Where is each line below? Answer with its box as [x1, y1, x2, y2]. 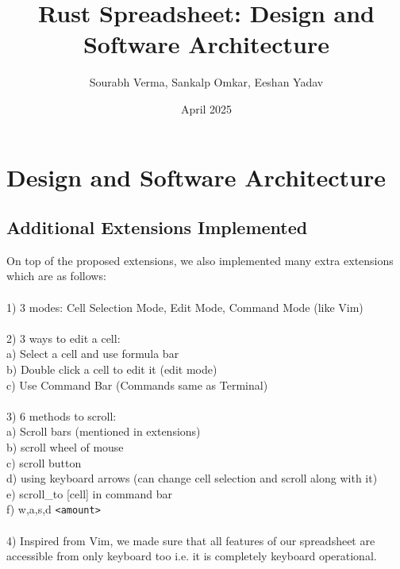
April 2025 [180, 100, 233, 117]
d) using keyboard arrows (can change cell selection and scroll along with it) [6, 470, 378, 486]
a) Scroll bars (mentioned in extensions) [6, 423, 201, 440]
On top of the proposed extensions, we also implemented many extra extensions [6, 252, 394, 268]
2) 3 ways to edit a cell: [6, 329, 121, 346]
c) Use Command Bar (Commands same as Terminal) [6, 376, 268, 393]
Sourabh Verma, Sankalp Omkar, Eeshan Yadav [89, 74, 324, 90]
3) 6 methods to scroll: [6, 407, 117, 424]
